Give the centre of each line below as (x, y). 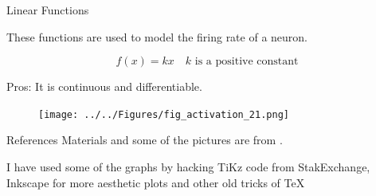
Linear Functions (48, 10)
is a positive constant (247, 62)
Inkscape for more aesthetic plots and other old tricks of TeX (156, 182)
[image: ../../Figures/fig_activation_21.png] (164, 114)
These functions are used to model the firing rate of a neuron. (157, 36)
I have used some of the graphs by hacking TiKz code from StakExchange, (188, 167)
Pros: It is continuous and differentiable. (104, 86)
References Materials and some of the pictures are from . (145, 140)
